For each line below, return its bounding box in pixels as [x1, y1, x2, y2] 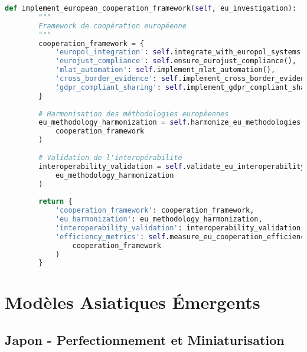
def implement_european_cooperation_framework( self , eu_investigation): [5, 4, 296, 12]
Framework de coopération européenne [38, 21, 187, 30]
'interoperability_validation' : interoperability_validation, [55, 223, 305, 232]
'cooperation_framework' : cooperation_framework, [55, 206, 254, 215]
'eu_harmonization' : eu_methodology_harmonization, [55, 215, 263, 223]
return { [38, 197, 73, 206]
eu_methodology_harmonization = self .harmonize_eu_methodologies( [38, 118, 305, 127]
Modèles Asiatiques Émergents [5, 290, 260, 314]
